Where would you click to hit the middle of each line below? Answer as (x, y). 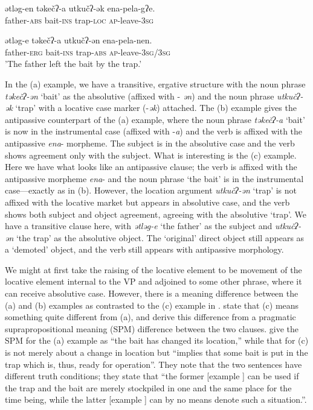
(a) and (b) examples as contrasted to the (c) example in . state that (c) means (152, 305)
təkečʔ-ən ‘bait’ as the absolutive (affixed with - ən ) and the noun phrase (140, 96)
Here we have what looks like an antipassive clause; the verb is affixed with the (151, 167)
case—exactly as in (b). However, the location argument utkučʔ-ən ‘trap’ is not (151, 190)
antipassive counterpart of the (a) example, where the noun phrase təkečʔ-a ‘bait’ (155, 119)
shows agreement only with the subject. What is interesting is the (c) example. (151, 155)
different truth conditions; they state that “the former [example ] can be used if (152, 376)
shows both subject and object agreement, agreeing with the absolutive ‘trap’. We (156, 214)
